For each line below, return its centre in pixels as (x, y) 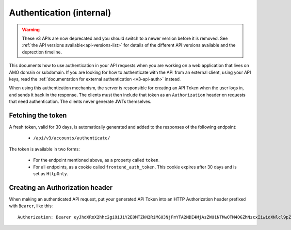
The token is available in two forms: (44, 149)
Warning (31, 30)
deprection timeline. (42, 52)
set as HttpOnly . (51, 173)
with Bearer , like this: (31, 206)
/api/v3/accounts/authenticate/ (72, 138)
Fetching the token (38, 115)
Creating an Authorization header (61, 188)
